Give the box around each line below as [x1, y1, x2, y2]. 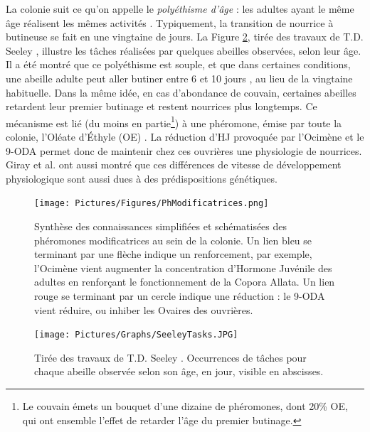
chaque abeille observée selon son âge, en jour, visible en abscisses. [34, 364, 324, 379]
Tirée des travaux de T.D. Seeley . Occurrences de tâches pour [34, 350, 307, 364]
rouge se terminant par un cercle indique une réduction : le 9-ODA [34, 288, 325, 303]
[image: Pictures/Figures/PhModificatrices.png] [34, 198, 269, 209]
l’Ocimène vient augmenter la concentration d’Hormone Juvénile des [34, 260, 332, 275]
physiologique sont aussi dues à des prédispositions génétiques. [6, 171, 277, 185]
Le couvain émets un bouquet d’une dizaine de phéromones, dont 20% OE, [22, 399, 348, 414]
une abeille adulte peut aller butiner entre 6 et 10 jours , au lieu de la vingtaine [6, 70, 353, 85]
